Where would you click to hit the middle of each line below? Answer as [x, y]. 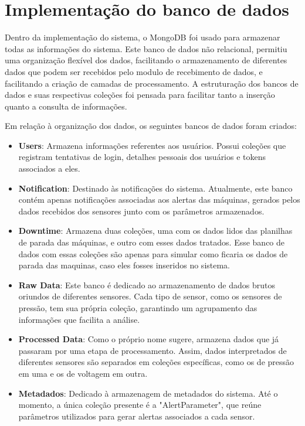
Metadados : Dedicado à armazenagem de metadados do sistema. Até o [148, 393]
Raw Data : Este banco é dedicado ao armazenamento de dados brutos [147, 284]
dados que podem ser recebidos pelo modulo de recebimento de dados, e [134, 71]
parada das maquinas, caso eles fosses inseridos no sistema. [124, 265]
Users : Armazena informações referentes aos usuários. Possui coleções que [152, 145]
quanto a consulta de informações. [66, 106]
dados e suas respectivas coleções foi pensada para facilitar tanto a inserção [140, 95]
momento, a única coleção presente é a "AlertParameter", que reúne [140, 405]
